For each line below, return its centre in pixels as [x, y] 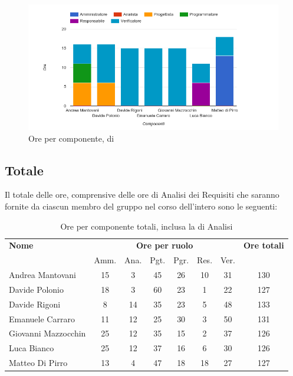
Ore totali [264, 245]
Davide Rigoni [35, 304]
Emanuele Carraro [42, 318]
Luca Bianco [32, 348]
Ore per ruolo [164, 245]
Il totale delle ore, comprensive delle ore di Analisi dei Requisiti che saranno [142, 194]
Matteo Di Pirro [38, 363]
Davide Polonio [36, 289]
